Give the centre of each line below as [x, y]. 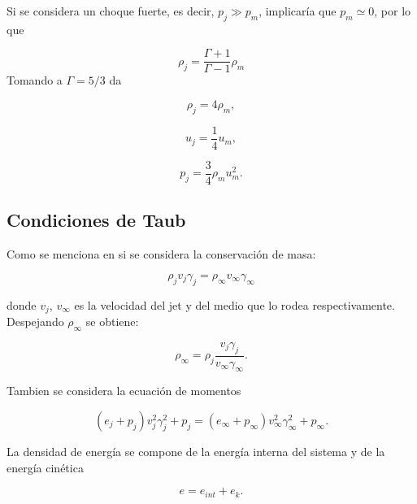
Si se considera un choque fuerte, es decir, [111, 11]
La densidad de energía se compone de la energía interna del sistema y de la [196, 452]
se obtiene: [112, 322]
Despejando [35, 322]
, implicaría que [298, 11]
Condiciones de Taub [96, 220]
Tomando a [35, 80]
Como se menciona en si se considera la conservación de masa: [161, 254]
